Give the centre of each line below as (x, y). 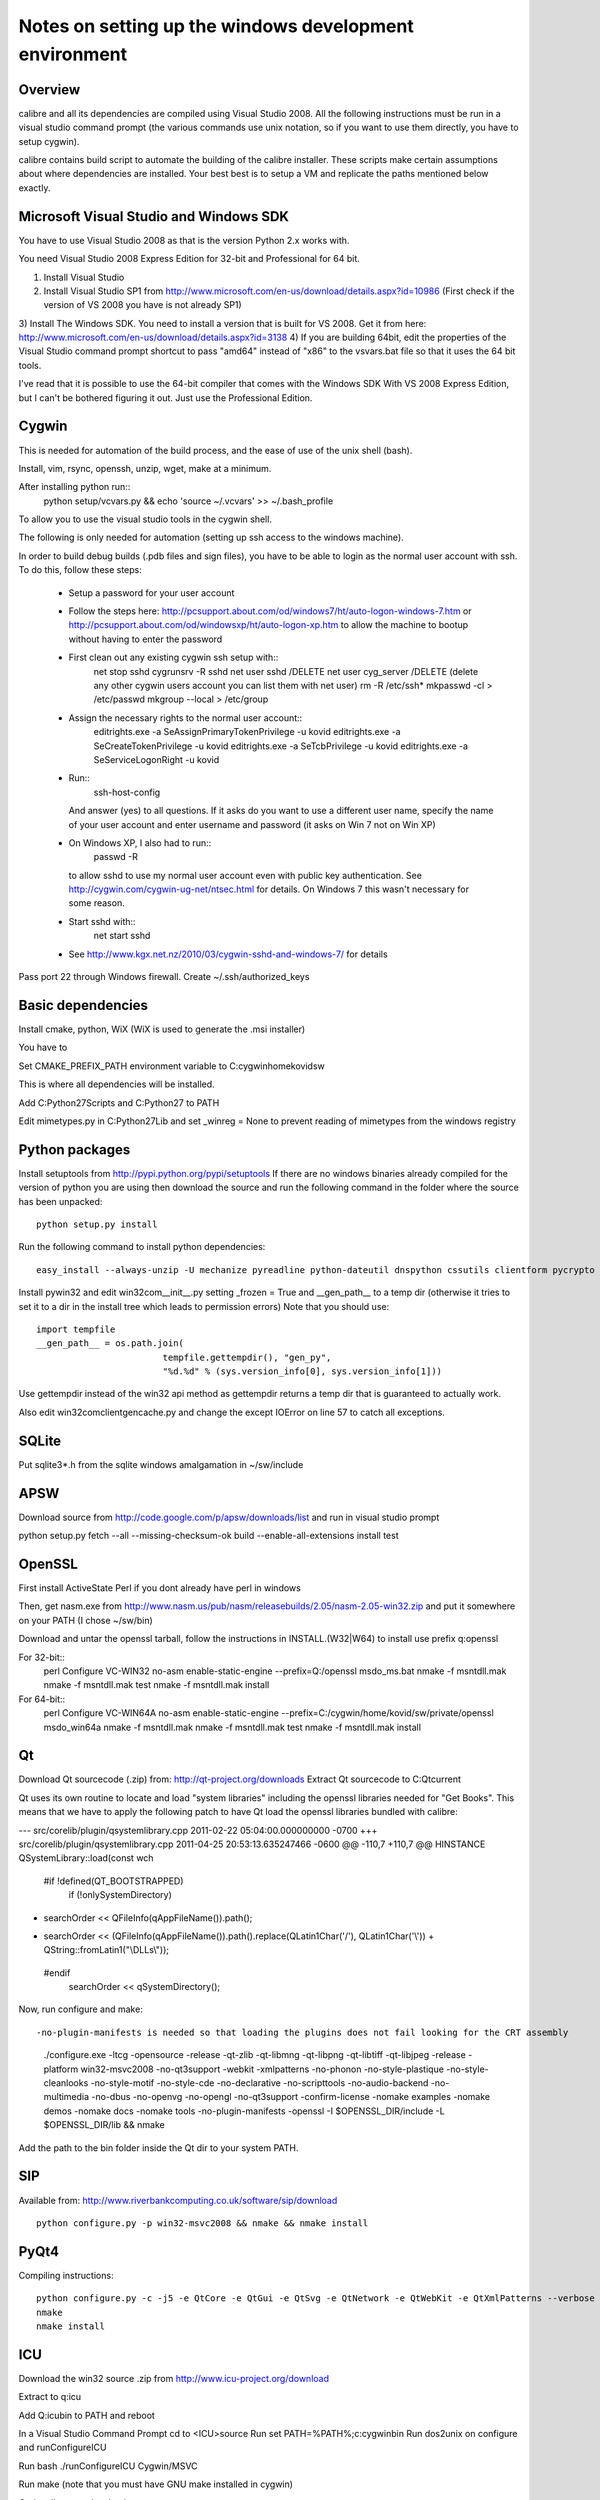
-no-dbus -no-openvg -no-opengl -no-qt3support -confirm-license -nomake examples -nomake (290, 2097)
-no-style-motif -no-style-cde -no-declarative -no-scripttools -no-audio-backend (259, 2083)
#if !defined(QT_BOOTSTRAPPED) (113, 1881)
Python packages (74, 1149)
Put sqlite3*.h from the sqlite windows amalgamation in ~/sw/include (161, 1464)
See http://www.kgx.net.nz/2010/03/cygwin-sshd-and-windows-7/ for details (228, 954)
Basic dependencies (83, 1005)
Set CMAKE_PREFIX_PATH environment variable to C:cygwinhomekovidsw (171, 1066)
